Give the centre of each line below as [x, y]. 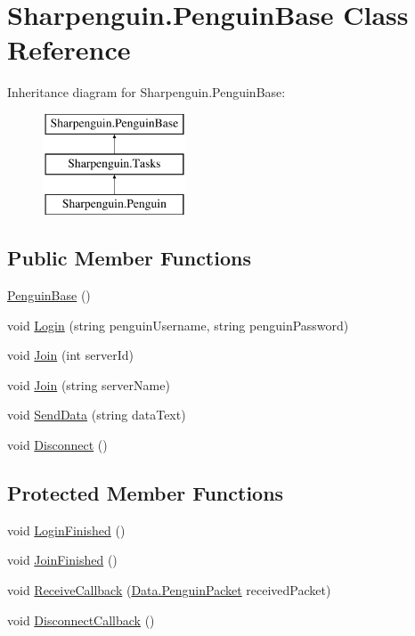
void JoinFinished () [62, 560]
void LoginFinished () [66, 530]
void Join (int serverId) [70, 355]
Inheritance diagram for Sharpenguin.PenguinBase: [146, 92]
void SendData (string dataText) [97, 415]
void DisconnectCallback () [81, 620]
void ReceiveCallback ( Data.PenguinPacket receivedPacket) [169, 590]
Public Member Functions [129, 258]
